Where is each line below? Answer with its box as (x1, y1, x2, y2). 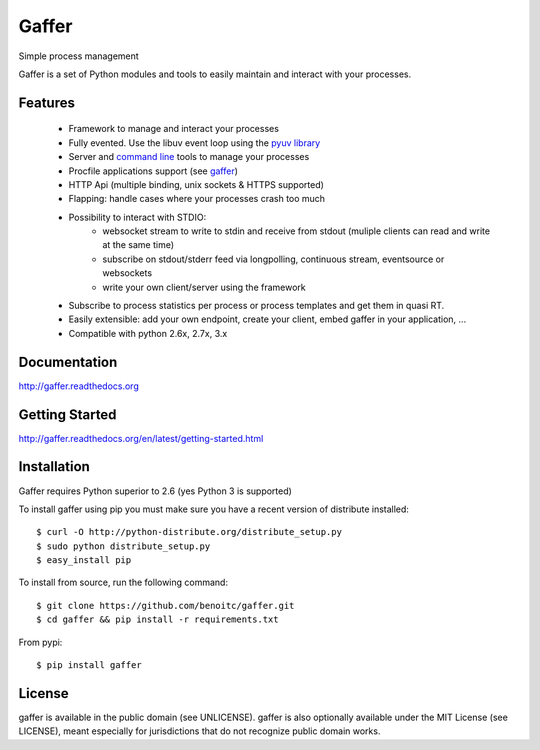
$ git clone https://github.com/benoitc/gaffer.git (36, 600, 295, 611)
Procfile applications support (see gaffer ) (68, 165, 239, 177)
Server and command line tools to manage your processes (68, 151, 310, 163)
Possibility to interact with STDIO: (68, 211, 207, 223)
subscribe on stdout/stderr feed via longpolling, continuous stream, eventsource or (102, 253, 445, 265)
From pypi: (18, 636, 63, 648)
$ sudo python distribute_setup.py (36, 540, 211, 552)
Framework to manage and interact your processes (68, 123, 280, 135)
